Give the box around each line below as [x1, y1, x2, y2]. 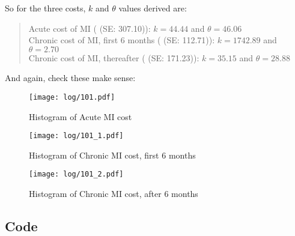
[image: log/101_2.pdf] [29, 170, 124, 179]
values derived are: [118, 2, 187, 14]
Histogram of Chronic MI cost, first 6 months [29, 148, 196, 161]
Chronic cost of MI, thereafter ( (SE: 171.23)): [28, 51, 199, 64]
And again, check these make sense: [5, 71, 136, 84]
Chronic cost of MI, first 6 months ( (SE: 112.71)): [28, 34, 215, 46]
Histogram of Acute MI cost [29, 110, 132, 123]
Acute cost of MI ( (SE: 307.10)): [28, 22, 151, 34]
